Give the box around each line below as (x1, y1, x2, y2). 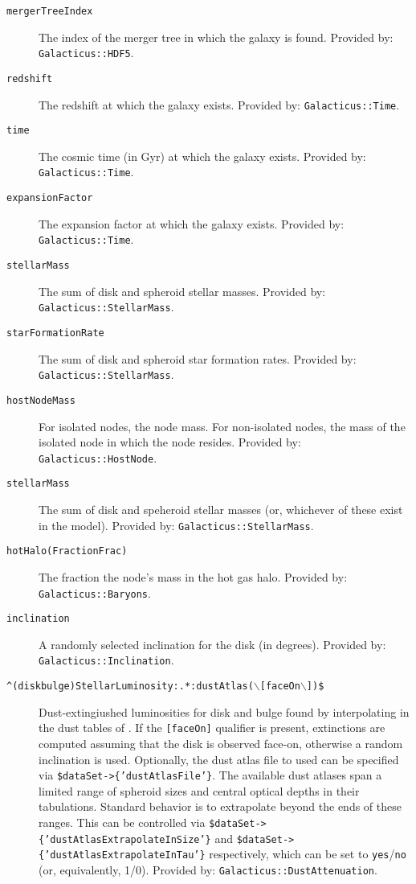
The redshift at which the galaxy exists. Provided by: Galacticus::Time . (39, 96, 400, 113)
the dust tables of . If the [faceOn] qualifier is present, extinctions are (39, 719, 385, 736)
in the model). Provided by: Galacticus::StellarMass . (39, 516, 314, 533)
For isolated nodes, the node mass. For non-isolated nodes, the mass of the (39, 417, 406, 434)
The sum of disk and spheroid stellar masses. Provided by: (39, 282, 326, 299)
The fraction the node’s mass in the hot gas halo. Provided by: (39, 568, 348, 585)
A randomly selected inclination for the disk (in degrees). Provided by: (39, 635, 386, 652)
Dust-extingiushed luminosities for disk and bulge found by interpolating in (39, 703, 410, 720)
